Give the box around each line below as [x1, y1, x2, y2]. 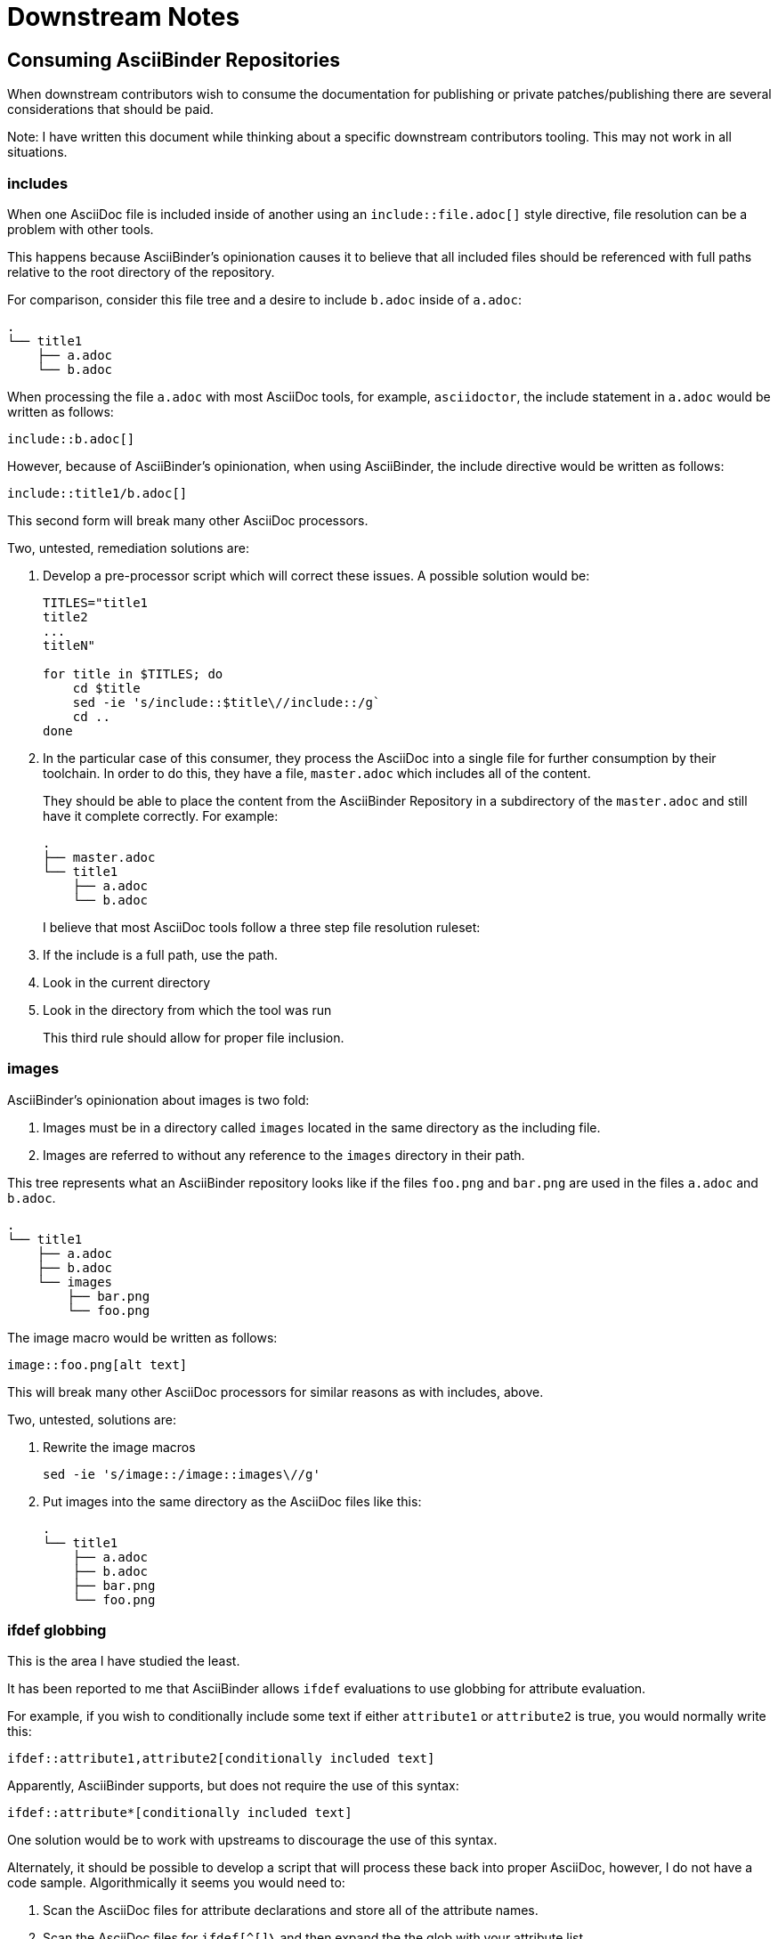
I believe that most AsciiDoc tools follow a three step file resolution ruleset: [43, 919, 481, 935]
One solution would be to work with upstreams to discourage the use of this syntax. [7, 1832, 498, 1848]
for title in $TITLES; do [43, 666, 223, 681]
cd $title [72, 680, 141, 695]
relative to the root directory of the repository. [7, 264, 275, 280]
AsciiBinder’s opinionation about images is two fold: [7, 1091, 310, 1107]
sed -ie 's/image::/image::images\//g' [43, 1466, 320, 1481]
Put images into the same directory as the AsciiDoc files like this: [43, 1493, 422, 1509]
